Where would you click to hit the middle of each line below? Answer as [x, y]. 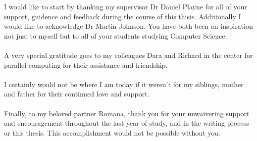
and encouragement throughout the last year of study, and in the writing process [127, 123]
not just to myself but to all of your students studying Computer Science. [116, 35]
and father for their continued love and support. [77, 94]
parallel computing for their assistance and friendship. [86, 65]
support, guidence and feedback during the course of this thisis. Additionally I [123, 16]
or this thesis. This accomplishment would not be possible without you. [112, 132]
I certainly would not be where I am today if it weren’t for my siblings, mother [124, 84]
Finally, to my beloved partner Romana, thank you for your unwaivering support [127, 113]
